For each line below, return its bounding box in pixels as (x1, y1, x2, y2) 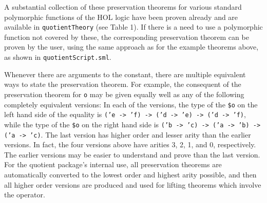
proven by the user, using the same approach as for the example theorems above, (4, 41, 259, 52)
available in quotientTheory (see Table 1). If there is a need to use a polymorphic (4, 21, 263, 32)
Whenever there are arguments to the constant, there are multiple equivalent (4, 69, 246, 79)
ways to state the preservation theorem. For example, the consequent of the (4, 79, 241, 89)
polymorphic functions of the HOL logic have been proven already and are (4, 11, 238, 22)
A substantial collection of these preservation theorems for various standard (4, 2, 242, 12)
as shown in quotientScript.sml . (4, 52, 111, 62)
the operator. (4, 189, 45, 200)
